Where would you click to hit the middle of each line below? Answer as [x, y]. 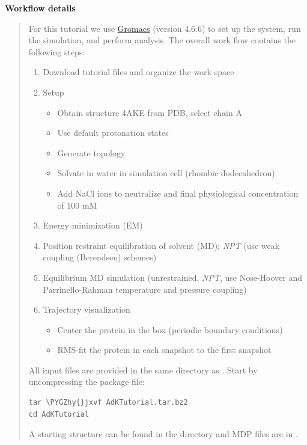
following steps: [57, 51]
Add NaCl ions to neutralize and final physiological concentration [178, 193]
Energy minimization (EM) [93, 225]
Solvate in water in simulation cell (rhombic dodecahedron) [166, 173]
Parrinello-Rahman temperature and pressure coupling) [145, 289]
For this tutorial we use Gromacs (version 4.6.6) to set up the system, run [165, 28]
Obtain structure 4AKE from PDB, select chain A [150, 112]
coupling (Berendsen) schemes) [100, 257]
